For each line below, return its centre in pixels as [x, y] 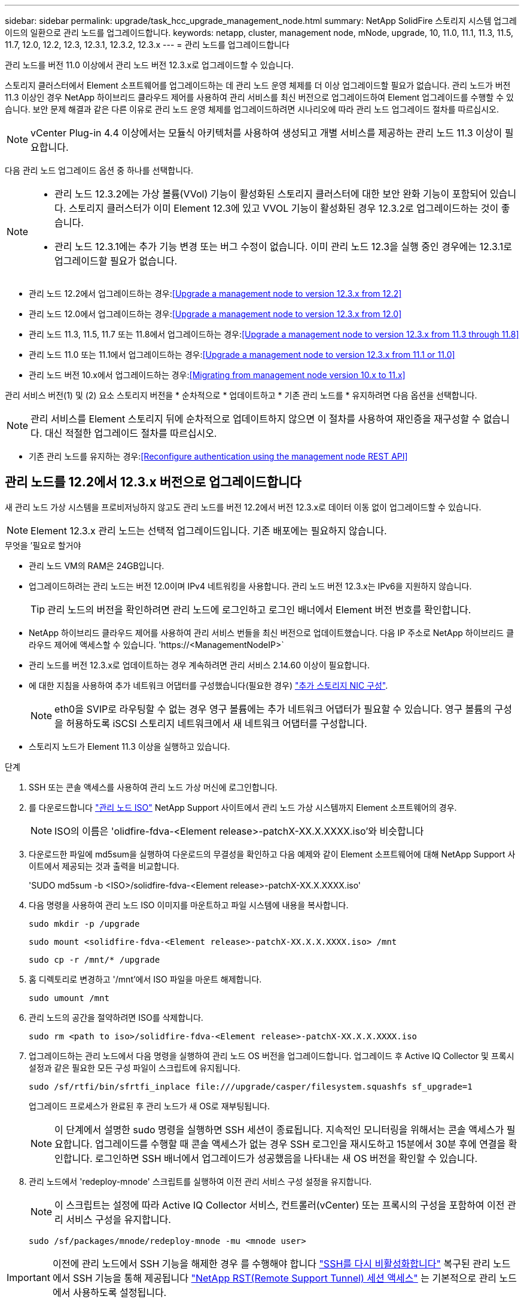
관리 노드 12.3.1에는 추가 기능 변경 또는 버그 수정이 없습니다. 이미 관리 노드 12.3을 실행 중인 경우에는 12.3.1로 [283, 247]
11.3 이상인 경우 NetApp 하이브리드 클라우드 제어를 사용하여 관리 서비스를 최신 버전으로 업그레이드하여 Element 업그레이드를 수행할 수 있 [259, 97]
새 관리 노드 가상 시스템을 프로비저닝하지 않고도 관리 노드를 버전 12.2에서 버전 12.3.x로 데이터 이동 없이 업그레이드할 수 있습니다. [243, 507]
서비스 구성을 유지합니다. [118, 1219]
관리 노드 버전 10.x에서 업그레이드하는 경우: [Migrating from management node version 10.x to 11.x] [217, 375]
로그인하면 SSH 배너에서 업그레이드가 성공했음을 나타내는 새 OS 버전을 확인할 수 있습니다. [287, 1158]
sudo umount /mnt [69, 998]
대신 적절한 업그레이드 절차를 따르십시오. [131, 433]
